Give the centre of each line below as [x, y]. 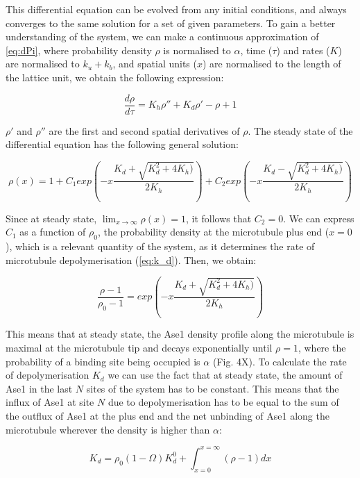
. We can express [319, 218]
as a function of [53, 232]
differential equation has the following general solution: [122, 144]
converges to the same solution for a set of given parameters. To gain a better [171, 23]
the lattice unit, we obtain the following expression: [115, 77]
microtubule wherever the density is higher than [108, 429]
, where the [322, 348]
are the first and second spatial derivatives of [144, 130]
